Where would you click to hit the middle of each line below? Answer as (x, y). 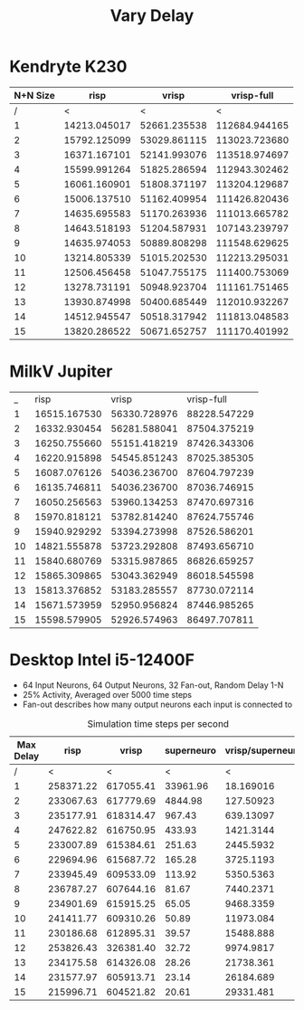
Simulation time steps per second (158, 723)
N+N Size (35, 95)
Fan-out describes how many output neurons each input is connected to (157, 704)
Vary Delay (152, 16)
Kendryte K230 (68, 67)
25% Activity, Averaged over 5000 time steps (107, 694)
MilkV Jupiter (61, 372)
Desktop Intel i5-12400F (102, 660)
